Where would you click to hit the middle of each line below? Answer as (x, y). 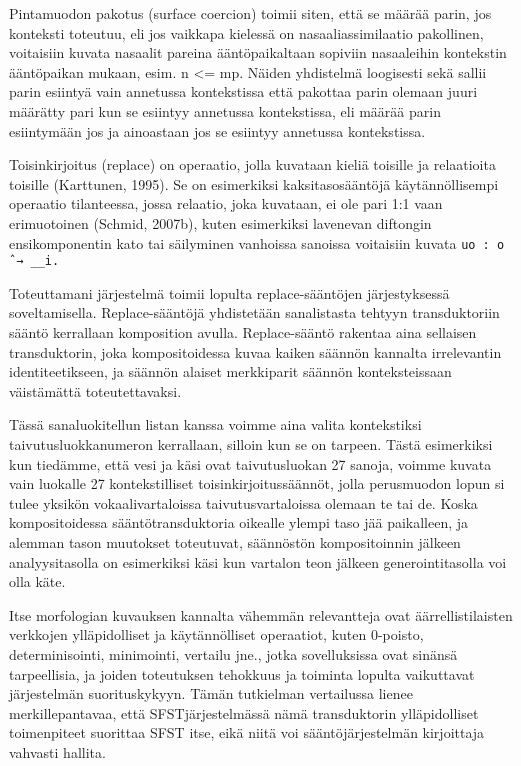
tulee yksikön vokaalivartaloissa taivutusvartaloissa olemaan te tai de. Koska (243, 502)
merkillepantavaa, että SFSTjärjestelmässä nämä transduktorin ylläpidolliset (244, 712)
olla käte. (37, 581)
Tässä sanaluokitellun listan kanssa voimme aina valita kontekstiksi (215, 424)
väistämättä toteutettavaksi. (95, 390)
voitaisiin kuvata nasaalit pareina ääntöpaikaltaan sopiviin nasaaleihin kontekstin (258, 52)
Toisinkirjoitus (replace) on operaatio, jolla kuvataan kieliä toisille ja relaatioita (252, 164)
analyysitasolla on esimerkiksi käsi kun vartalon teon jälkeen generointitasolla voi (258, 561)
